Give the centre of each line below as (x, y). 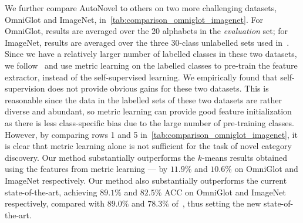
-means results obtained (245, 157)
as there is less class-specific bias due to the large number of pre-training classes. (149, 122)
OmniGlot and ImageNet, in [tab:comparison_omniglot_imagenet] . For (134, 19)
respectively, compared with (55, 203)
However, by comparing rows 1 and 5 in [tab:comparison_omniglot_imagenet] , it (151, 134)
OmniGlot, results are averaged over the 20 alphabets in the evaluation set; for (147, 31)
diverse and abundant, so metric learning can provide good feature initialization (148, 111)
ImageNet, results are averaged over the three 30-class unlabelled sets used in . (147, 42)
